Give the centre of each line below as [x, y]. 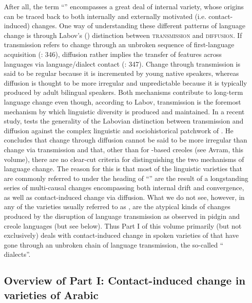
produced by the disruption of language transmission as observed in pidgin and [122, 216]
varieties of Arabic [51, 294]
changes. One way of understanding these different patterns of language [139, 26]
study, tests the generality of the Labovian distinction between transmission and [124, 121]
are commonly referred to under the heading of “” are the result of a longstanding [126, 178]
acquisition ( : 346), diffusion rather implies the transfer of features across [113, 54]
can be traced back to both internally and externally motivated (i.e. [105, 16]
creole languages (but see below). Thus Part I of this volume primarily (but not [123, 225]
